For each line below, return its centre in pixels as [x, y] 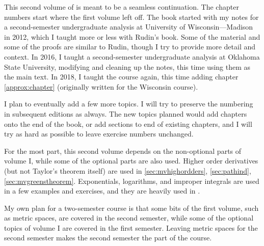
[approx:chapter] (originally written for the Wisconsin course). [101, 86]
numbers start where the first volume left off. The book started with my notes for [131, 17]
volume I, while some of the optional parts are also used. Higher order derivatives [131, 161]
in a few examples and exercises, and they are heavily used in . [102, 191]
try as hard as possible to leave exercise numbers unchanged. [99, 134]
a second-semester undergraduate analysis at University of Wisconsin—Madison [129, 27]
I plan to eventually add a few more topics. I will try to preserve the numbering [129, 104]
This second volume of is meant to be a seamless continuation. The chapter [122, 7]
